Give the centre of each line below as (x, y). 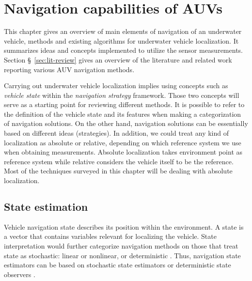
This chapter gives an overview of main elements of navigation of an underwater (123, 31)
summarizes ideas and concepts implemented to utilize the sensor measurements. (123, 50)
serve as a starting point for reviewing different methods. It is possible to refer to (124, 104)
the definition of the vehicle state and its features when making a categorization (123, 114)
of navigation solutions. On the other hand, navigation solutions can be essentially (126, 123)
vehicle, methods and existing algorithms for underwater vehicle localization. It (121, 40)
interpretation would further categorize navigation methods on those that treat (121, 246)
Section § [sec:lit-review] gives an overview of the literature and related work (118, 59)
